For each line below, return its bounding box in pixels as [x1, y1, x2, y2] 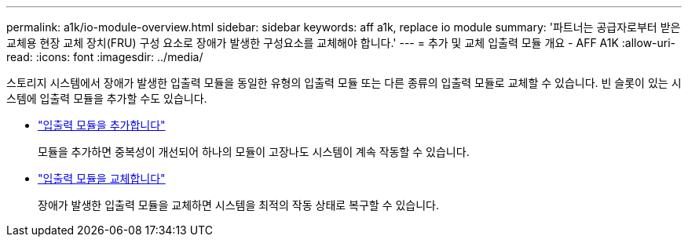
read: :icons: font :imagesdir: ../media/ [6, 50, 203, 63]
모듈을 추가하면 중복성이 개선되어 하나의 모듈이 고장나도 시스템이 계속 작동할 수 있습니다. [38, 145, 470, 158]
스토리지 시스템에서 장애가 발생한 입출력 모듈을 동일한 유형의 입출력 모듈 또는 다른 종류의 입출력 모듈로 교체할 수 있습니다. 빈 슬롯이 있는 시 [6, 76, 682, 89]
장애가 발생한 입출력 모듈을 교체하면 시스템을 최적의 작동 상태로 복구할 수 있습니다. [38, 198, 440, 212]
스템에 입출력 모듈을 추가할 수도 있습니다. [6, 92, 207, 105]
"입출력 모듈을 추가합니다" [38, 118, 166, 132]
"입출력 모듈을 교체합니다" [38, 172, 166, 185]
